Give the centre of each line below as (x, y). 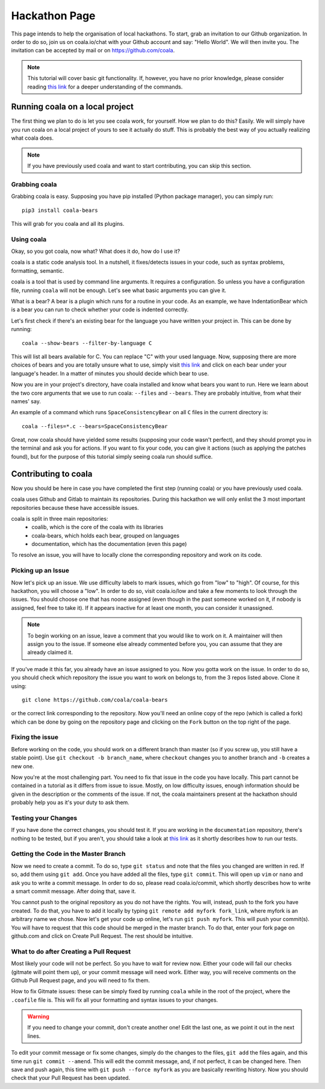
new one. (23, 766)
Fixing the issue (35, 737)
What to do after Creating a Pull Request (71, 951)
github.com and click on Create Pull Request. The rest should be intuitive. (102, 935)
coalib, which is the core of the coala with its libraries (97, 527)
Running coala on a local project (72, 107)
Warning (38, 1017)
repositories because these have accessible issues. (75, 507)
